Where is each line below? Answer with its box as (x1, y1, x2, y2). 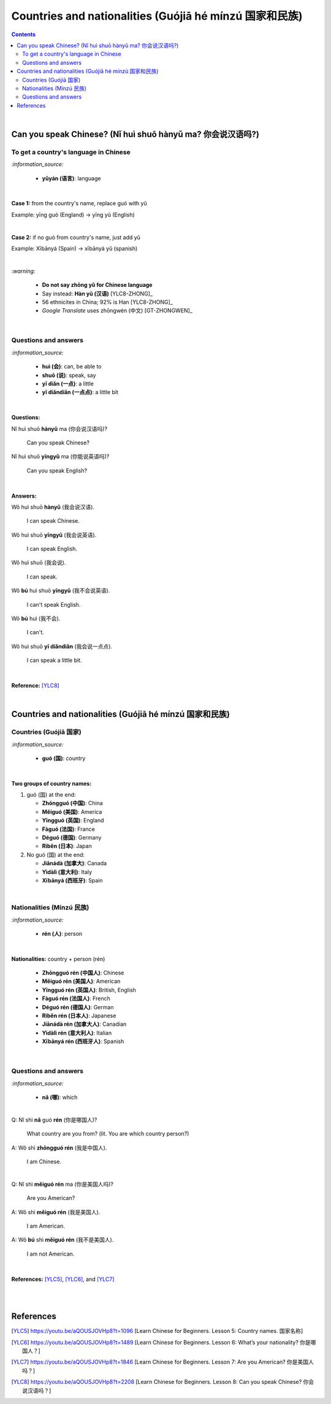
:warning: (11, 267, 36, 275)
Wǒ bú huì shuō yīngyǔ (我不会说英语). (11, 587, 110, 594)
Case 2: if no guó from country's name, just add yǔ (11, 233, 141, 241)
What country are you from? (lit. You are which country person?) (26, 1130, 189, 1137)
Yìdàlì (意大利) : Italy (42, 868, 92, 876)
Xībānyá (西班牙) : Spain (42, 877, 104, 884)
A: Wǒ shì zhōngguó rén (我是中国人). (11, 1144, 107, 1152)
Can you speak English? (26, 466, 88, 474)
